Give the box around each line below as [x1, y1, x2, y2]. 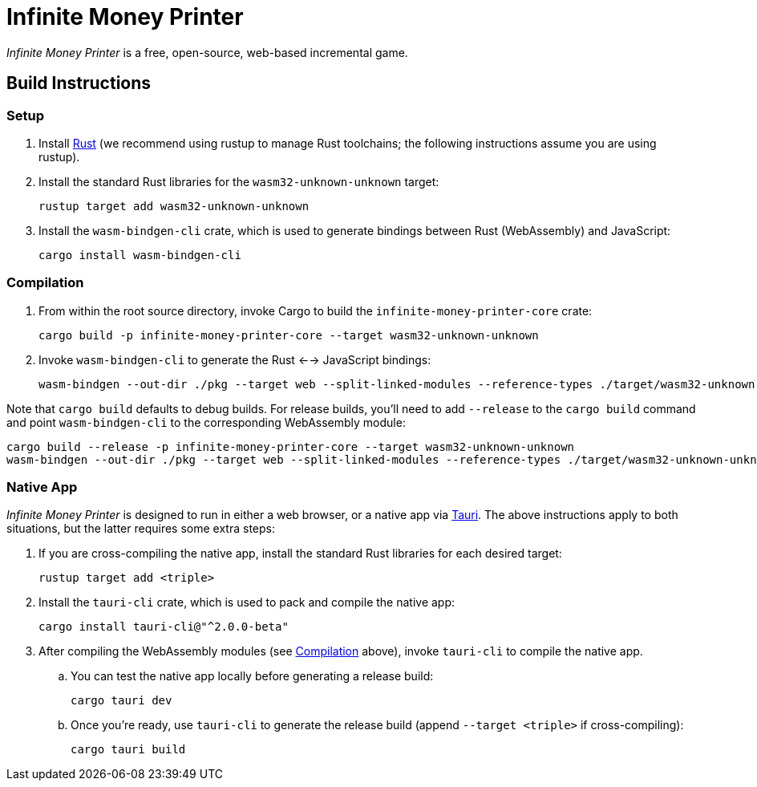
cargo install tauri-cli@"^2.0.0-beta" [38, 620, 289, 634]
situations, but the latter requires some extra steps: [6, 521, 275, 536]
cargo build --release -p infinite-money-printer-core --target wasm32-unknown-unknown [6, 440, 575, 453]
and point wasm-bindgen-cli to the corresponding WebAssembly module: [6, 415, 406, 429]
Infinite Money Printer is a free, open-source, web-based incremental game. [6, 45, 408, 59]
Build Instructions [6, 73, 152, 94]
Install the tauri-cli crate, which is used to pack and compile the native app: [38, 595, 455, 610]
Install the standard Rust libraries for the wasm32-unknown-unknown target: [38, 174, 439, 189]
